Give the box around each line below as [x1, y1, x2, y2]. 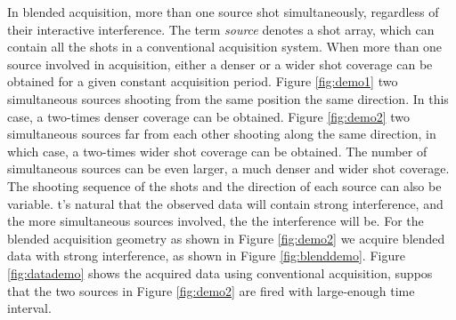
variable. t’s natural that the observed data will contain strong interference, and [7, 194, 444, 212]
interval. [7, 299, 52, 317]
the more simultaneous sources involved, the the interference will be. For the [7, 212, 424, 230]
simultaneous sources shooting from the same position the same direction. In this [7, 89, 449, 108]
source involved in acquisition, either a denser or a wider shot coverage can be [7, 54, 433, 73]
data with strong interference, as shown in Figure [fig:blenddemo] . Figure [7, 246, 405, 265]
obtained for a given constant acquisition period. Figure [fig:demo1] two [7, 72, 398, 91]
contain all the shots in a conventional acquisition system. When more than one [7, 37, 443, 56]
